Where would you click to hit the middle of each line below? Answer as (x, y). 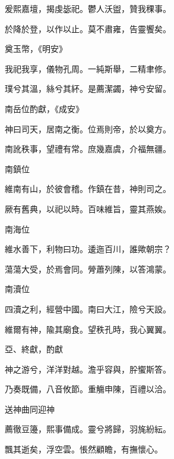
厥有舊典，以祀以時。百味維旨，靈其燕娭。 (88, 208)
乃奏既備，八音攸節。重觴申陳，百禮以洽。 (88, 389)
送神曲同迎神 (30, 409)
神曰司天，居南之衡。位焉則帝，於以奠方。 (88, 128)
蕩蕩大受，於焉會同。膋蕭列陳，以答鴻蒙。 (88, 269)
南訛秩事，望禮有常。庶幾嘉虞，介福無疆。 (88, 149)
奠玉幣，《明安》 (36, 49)
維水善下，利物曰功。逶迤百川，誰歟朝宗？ (88, 249)
